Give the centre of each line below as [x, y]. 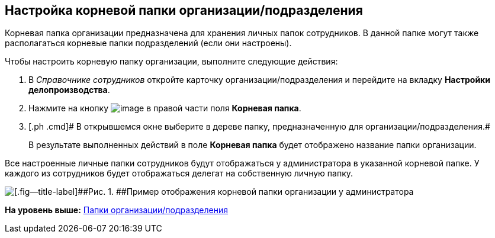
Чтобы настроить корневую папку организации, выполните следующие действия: [171, 62]
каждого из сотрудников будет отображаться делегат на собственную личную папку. [179, 173]
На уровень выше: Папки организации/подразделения [117, 210]
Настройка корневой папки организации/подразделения [184, 10]
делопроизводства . [69, 90]
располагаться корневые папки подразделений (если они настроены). [148, 43]
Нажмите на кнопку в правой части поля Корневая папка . [165, 108]
